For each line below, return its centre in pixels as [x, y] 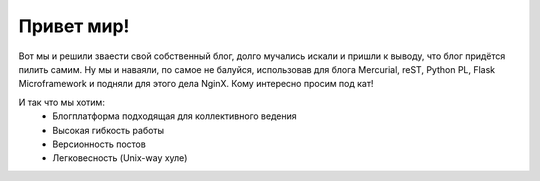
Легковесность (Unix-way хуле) [120, 158]
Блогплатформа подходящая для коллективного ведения [174, 116]
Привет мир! [74, 26]
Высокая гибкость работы [108, 130]
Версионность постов [99, 144]
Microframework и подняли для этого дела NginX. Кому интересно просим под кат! [196, 84]
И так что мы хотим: [61, 102]
